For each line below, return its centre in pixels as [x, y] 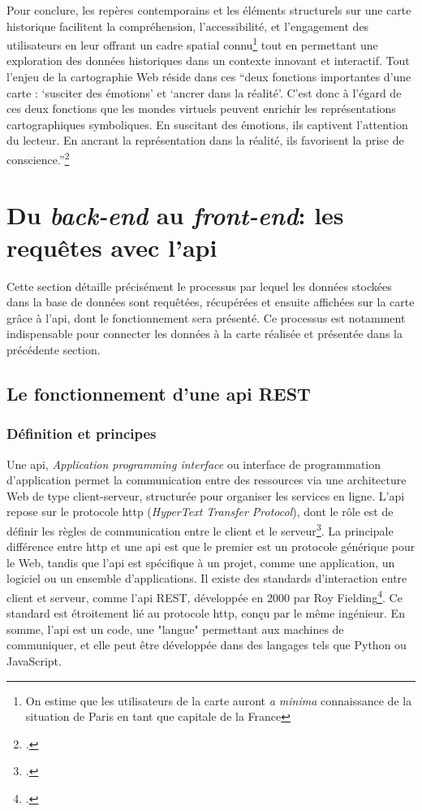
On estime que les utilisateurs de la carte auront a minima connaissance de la [219, 700]
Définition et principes [82, 434]
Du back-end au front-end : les [175, 215]
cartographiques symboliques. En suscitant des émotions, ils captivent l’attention [207, 124]
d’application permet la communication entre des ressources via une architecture [207, 480]
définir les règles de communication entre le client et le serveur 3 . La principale [200, 529]
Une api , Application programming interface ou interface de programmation [194, 464]
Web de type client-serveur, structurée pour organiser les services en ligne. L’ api [206, 495]
